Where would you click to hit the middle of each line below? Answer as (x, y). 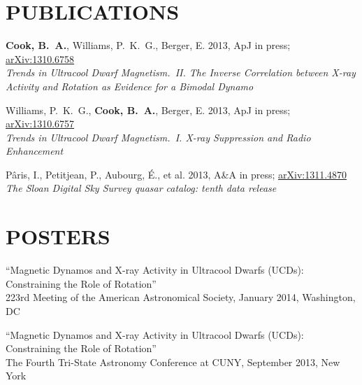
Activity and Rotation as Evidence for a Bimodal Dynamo (130, 86)
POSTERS (58, 236)
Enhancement (35, 151)
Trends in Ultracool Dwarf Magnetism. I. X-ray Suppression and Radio (158, 137)
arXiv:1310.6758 (40, 58)
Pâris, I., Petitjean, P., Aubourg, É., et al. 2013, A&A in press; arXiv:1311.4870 (176, 174)
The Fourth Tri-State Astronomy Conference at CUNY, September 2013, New (173, 362)
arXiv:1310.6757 (40, 124)
